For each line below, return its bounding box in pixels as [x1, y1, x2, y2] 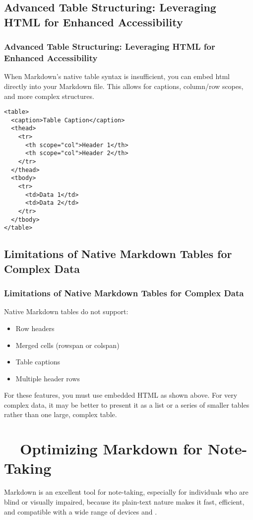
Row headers [15, 323, 55, 333]
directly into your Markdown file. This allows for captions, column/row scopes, [4, 81, 244, 91]
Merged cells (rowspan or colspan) [15, 340, 120, 350]
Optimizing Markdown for [20, 438, 203, 459]
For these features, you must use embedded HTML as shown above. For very [4, 390, 238, 400]
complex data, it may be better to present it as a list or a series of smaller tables [4, 399, 250, 410]
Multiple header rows [15, 373, 80, 383]
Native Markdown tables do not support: [4, 306, 128, 317]
